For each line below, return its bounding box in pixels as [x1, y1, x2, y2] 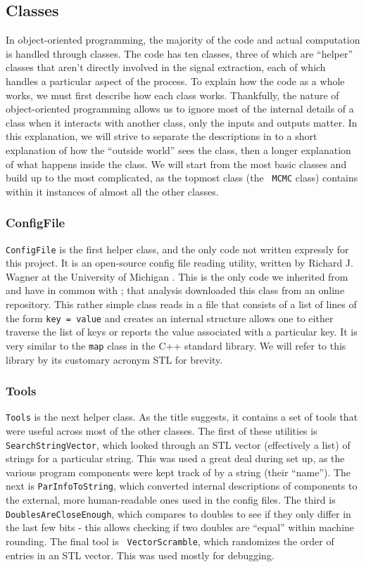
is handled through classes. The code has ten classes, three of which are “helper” [6, 46, 353, 60]
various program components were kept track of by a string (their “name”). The [6, 464, 351, 479]
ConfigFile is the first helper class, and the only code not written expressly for [6, 241, 349, 256]
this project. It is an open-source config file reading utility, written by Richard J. [6, 255, 353, 270]
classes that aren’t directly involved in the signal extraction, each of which [6, 60, 326, 75]
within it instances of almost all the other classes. [6, 184, 219, 198]
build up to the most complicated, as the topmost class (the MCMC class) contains [6, 170, 358, 185]
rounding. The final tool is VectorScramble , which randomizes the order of [6, 533, 334, 548]
